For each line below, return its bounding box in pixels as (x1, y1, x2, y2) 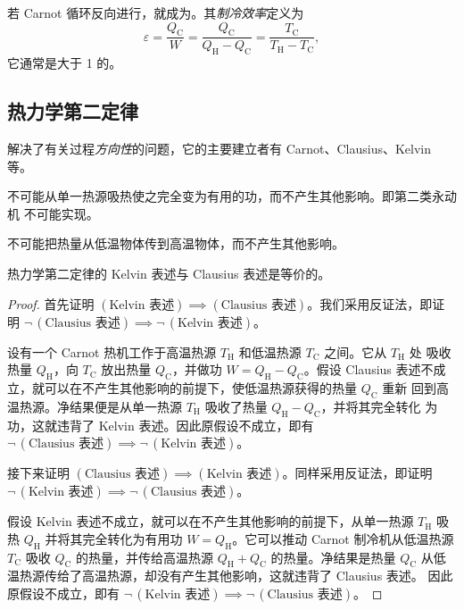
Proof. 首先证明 (7, 294, 95, 313)
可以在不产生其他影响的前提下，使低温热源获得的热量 (44, 378, 357, 397)
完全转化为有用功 (82, 529, 183, 547)
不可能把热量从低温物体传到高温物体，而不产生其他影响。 (7, 234, 344, 253)
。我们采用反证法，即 (307, 294, 433, 313)
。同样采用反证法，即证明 (282, 464, 433, 482)
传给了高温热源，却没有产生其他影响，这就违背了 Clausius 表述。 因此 (44, 566, 453, 585)
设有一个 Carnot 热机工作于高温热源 (7, 342, 217, 361)
